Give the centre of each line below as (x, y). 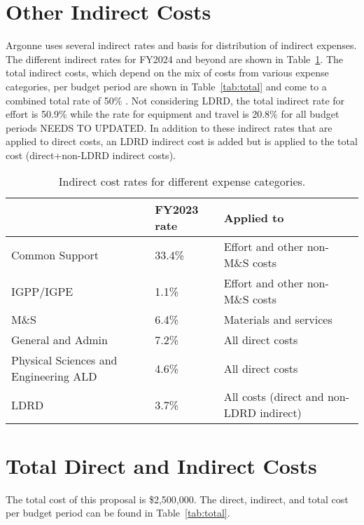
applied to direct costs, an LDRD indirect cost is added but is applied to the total (182, 141)
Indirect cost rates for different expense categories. (182, 182)
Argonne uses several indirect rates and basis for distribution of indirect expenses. (181, 45)
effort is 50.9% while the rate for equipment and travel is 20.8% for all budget (173, 114)
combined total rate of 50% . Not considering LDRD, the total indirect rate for (175, 100)
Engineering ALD (54, 376)
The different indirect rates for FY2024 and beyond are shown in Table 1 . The (175, 59)
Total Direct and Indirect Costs (161, 465)
